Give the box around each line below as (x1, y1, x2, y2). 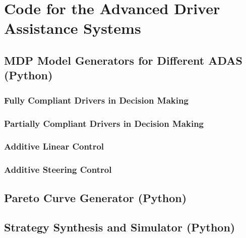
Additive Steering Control (4, 163, 112, 176)
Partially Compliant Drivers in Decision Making (4, 117, 204, 129)
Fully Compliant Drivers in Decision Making (4, 93, 189, 106)
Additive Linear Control (4, 140, 104, 153)
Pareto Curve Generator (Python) (4, 189, 187, 205)
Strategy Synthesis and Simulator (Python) (4, 219, 235, 235)
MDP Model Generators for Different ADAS (4, 52, 242, 68)
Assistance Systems (4, 18, 141, 38)
